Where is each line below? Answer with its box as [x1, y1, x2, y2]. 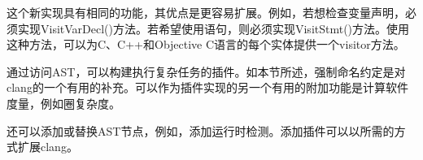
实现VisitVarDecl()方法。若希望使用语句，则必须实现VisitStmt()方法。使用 [17, 19, 410, 37]
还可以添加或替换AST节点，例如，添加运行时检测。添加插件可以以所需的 [7, 122, 395, 139]
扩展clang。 [17, 138, 78, 155]
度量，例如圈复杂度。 [7, 94, 120, 111]
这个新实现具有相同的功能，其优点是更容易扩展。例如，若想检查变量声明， [7, 4, 405, 20]
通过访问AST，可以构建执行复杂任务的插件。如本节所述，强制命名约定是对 [7, 63, 406, 80]
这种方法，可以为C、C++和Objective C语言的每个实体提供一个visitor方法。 [7, 36, 405, 53]
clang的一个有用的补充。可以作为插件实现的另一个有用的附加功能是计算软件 [7, 79, 408, 96]
